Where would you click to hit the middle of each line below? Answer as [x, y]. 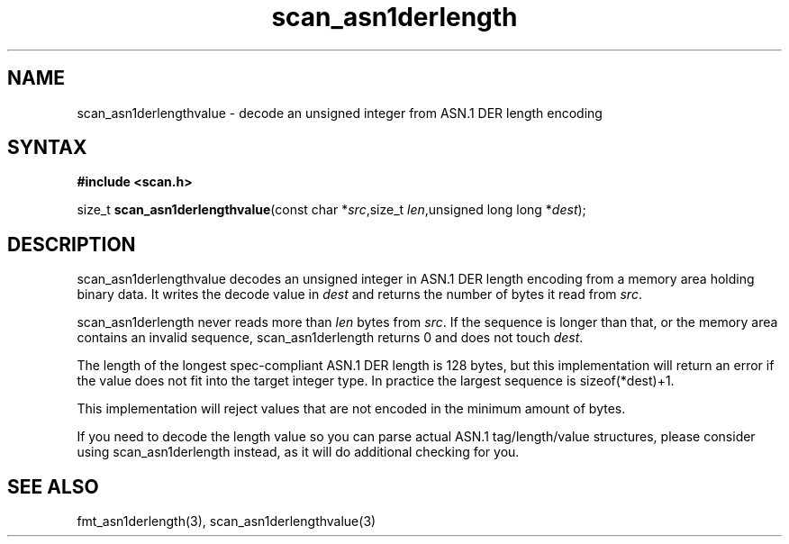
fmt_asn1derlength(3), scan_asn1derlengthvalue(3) [227, 521]
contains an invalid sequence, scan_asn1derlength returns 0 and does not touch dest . [330, 338]
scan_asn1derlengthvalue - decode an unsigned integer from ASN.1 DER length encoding [340, 113]
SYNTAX [47, 148]
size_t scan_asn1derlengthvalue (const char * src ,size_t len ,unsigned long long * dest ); [331, 210]
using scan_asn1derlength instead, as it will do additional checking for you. [298, 452]
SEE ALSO [53, 486]
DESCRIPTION [72, 244]
